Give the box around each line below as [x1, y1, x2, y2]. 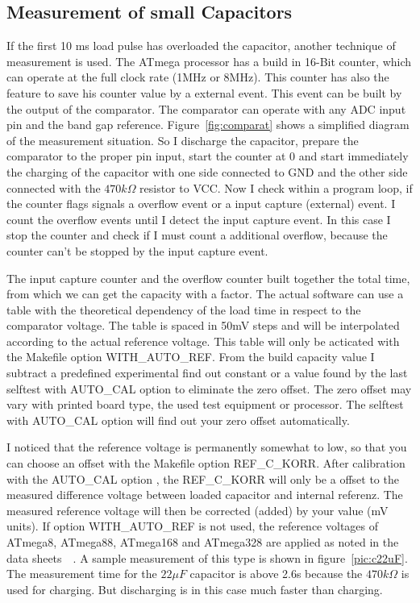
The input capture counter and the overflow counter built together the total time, [6, 269, 410, 286]
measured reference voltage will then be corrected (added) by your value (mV [6, 501, 389, 518]
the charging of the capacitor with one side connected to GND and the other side [6, 163, 408, 180]
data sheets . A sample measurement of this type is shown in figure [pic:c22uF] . [6, 549, 408, 566]
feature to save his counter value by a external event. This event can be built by [6, 84, 402, 101]
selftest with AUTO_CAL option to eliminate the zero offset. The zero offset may [6, 380, 412, 397]
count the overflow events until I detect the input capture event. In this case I [6, 210, 391, 227]
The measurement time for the [6, 565, 157, 582]
